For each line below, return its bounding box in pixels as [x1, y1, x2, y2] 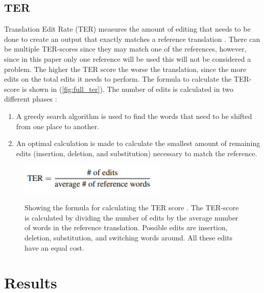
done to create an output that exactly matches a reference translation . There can [4, 33, 260, 44]
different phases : [4, 93, 57, 104]
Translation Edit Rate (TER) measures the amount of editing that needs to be [4, 23, 251, 34]
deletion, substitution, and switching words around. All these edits [25, 232, 232, 242]
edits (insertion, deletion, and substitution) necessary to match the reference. [16, 148, 257, 158]
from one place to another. [16, 120, 100, 131]
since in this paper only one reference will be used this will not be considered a [4, 53, 251, 64]
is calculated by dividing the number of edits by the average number [25, 212, 238, 223]
